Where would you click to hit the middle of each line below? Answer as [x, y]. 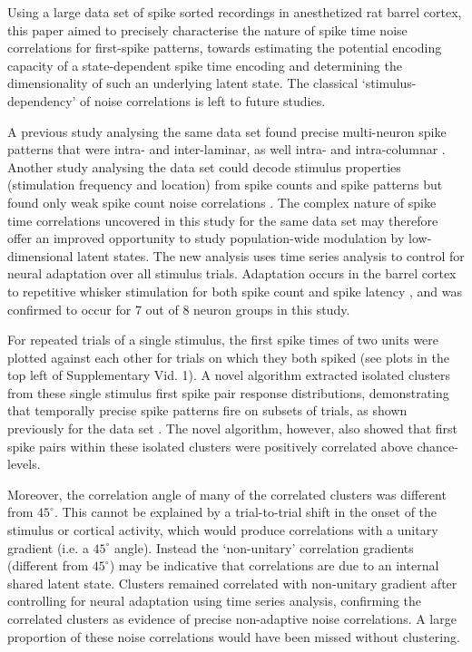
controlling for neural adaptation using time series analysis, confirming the [215, 601]
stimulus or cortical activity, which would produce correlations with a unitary [223, 530]
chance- [438, 446]
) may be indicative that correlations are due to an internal [274, 565]
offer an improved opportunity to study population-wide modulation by [206, 238]
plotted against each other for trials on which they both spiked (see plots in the [229, 357]
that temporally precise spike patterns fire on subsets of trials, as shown [207, 410]
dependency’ [42, 100]
